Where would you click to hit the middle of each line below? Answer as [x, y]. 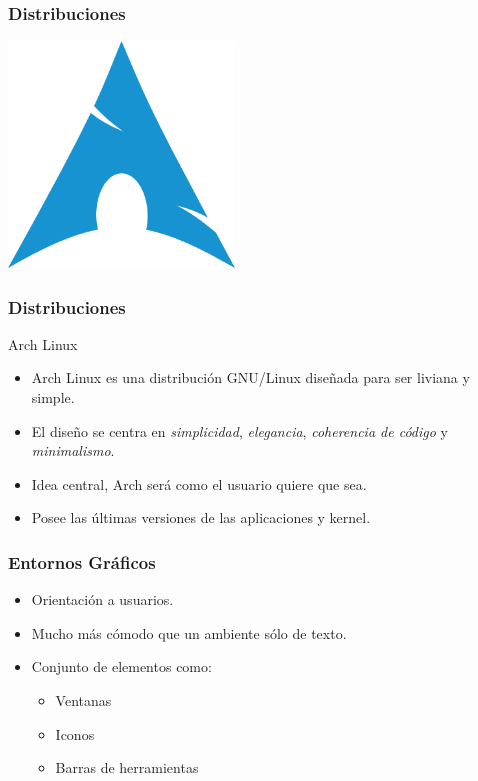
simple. [53, 396]
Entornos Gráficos [82, 561]
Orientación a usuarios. [102, 599]
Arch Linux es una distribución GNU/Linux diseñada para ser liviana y [250, 377]
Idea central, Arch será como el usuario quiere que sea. [199, 483]
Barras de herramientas [127, 767]
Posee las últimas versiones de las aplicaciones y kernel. [201, 517]
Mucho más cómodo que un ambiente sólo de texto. [189, 632]
